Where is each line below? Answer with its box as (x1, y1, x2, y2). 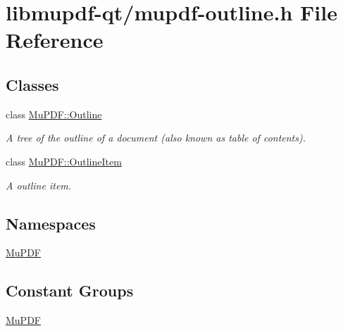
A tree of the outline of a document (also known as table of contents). (6, 130, 306, 145)
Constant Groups (6, 280, 134, 301)
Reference (6, 25, 104, 54)
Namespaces (6, 212, 96, 234)
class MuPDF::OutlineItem (6, 154, 122, 168)
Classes (6, 73, 59, 95)
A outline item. (6, 177, 72, 192)
